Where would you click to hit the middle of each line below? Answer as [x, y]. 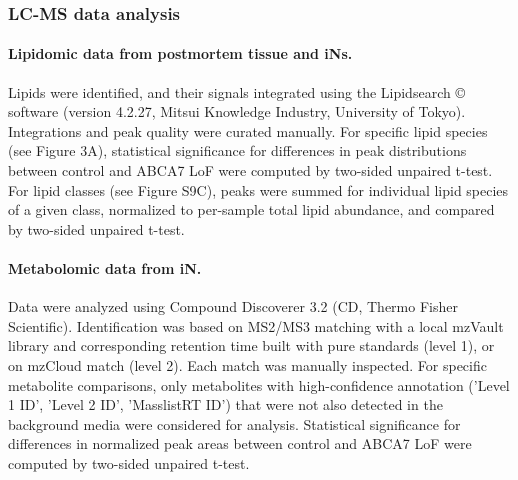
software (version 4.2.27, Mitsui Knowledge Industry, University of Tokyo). [237, 111]
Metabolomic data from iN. [105, 267]
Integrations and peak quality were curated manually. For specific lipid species [248, 130]
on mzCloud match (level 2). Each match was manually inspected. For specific [247, 364]
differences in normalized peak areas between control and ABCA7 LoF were [240, 443]
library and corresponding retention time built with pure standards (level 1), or [251, 345]
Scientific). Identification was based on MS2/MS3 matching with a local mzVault [256, 325]
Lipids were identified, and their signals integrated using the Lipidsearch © [236, 91]
